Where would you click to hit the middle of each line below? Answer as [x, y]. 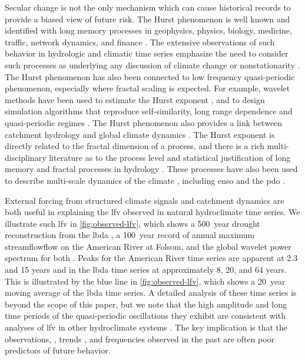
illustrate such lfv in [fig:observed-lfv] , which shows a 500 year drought [132, 223]
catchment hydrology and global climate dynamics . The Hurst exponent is [140, 134]
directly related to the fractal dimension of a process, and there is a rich [135, 146]
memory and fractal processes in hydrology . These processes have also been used [151, 169]
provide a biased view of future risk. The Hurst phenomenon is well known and [147, 19]
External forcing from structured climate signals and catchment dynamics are [145, 200]
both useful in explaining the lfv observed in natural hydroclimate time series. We [152, 212]
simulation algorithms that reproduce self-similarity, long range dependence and [149, 111]
